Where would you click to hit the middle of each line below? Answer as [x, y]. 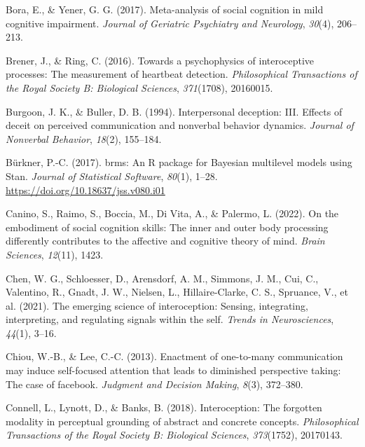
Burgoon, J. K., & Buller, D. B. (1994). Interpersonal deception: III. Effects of [174, 111]
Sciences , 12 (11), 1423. [55, 254]
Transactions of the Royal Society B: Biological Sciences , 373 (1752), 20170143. [174, 435]
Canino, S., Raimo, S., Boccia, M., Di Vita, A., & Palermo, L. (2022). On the [172, 213]
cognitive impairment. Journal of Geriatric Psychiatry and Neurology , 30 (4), [170, 23]
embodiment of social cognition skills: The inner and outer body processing [167, 227]
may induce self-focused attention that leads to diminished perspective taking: [173, 370]
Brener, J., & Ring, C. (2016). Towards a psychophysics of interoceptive [160, 60]
